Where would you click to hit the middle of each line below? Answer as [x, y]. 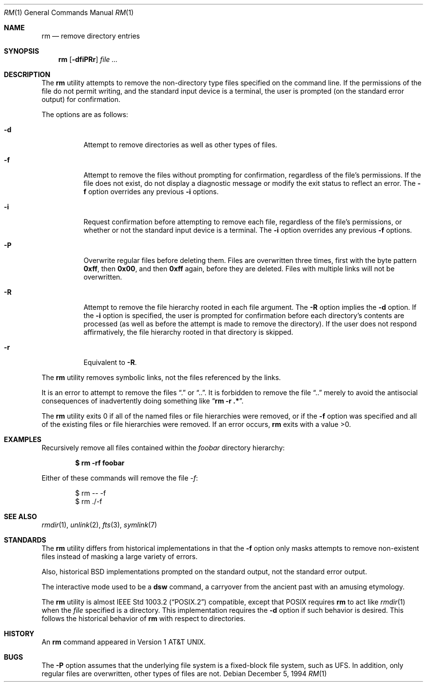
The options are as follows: [85, 114]
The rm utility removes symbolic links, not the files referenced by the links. [161, 377]
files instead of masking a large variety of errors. [120, 556]
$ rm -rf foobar [100, 463]
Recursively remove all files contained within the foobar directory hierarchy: [163, 448]
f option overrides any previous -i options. [151, 192]
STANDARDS [25, 540]
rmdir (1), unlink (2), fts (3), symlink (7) [99, 525]
